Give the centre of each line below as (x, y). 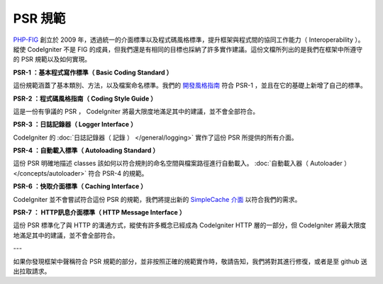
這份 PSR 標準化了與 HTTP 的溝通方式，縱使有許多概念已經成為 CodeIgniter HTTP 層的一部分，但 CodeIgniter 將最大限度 (190, 225)
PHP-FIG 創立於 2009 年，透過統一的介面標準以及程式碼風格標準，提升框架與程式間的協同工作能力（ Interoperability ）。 (189, 40)
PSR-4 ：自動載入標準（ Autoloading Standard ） (86, 150)
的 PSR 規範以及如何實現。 (52, 59)
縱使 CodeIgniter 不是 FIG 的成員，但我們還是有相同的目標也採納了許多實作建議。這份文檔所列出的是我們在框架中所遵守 (188, 49)
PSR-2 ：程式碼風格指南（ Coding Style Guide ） (85, 98)
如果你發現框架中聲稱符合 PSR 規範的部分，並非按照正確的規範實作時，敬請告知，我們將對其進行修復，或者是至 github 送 (190, 261)
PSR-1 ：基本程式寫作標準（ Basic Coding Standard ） (93, 72)
